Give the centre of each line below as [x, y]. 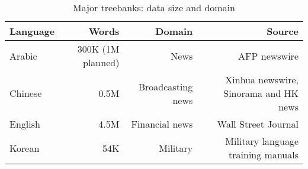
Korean [25, 148]
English [25, 124]
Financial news [162, 124]
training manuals [264, 155]
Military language [262, 141]
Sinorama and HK [261, 93]
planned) [101, 62]
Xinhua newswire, [262, 79]
